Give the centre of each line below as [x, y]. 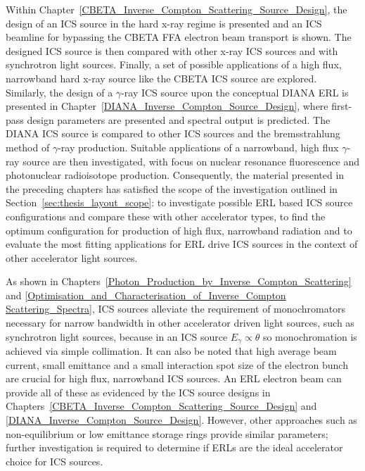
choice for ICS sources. [55, 461]
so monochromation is [310, 336]
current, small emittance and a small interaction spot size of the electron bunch [177, 364]
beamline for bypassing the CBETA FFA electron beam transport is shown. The [179, 37]
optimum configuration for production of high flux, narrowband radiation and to [179, 230]
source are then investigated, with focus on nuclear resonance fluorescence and [191, 161]
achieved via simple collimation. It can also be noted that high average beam [171, 351]
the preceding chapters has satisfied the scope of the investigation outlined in [172, 188]
